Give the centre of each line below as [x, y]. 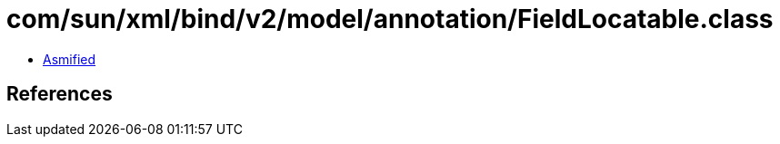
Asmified [70, 59]
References [60, 94]
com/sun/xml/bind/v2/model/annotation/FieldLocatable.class [390, 19]
